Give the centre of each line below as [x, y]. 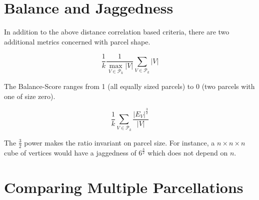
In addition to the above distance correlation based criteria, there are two [117, 32]
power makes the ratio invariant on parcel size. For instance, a [119, 142]
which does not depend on [188, 152]
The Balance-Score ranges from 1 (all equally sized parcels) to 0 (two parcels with [129, 86]
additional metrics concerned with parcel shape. [77, 41]
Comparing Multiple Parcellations [124, 187]
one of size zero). [30, 96]
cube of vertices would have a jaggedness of [70, 152]
